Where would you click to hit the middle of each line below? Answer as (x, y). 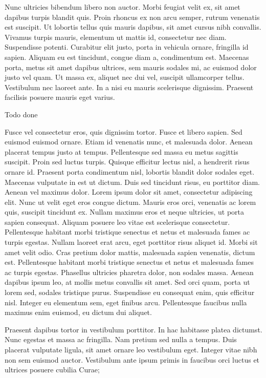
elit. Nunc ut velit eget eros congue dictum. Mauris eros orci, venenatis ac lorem (130, 202)
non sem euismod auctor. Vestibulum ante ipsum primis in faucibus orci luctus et (132, 359)
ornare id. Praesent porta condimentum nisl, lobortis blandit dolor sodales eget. (130, 171)
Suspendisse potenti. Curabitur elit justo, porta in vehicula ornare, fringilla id (127, 47)
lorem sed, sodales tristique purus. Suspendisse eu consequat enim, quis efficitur (130, 292)
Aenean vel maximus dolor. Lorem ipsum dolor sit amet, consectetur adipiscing (129, 192)
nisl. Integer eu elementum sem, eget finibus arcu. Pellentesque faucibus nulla (126, 302)
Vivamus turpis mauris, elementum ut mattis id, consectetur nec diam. (116, 37)
